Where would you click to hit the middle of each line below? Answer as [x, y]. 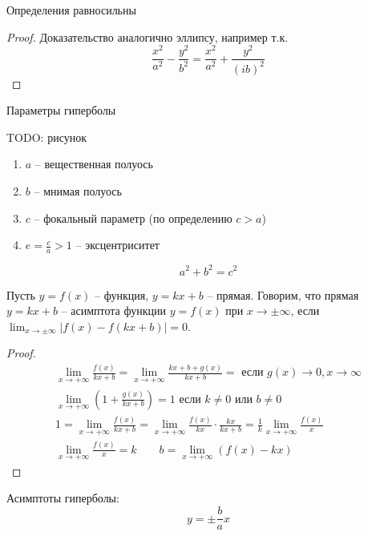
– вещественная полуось [94, 164]
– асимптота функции [113, 310]
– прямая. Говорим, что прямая [283, 294]
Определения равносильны [71, 10]
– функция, [122, 294]
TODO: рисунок [47, 137]
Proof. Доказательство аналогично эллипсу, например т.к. [148, 36]
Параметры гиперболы [61, 110]
